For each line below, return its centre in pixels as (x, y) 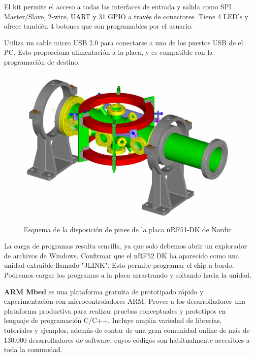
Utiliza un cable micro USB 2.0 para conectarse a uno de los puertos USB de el (124, 42)
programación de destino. (42, 61)
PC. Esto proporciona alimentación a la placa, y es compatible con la (109, 52)
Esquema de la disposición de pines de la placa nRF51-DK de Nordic (128, 229)
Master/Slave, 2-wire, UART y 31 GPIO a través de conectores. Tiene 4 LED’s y (126, 16)
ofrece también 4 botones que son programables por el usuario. (98, 26)
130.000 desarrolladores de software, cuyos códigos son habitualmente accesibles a (127, 339)
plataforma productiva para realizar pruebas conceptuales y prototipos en (115, 310)
